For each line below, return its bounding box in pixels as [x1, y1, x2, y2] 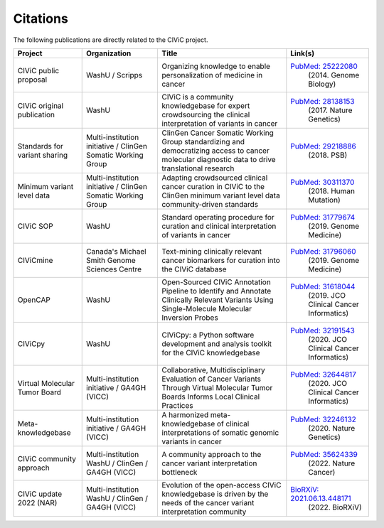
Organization [86, 48, 132, 58]
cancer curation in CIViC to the [161, 181, 265, 191]
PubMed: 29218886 [290, 141, 357, 151]
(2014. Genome [308, 70, 360, 80]
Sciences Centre [86, 264, 142, 274]
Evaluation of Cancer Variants [161, 374, 261, 384]
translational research [161, 163, 235, 173]
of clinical [217, 419, 250, 429]
